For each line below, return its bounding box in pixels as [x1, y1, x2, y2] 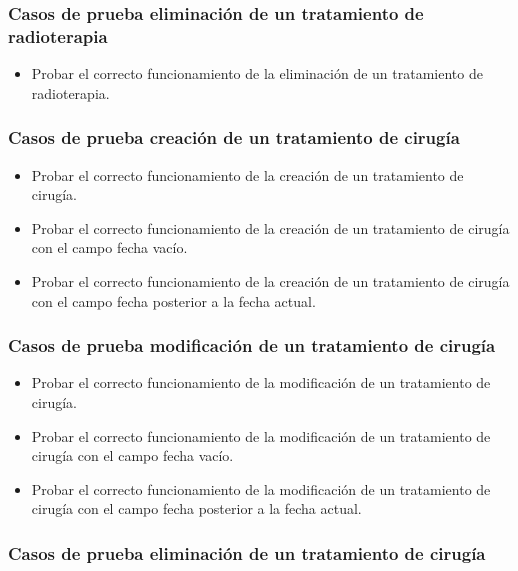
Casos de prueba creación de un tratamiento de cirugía [8, 125, 460, 150]
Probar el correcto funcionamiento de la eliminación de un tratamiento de [31, 63, 483, 84]
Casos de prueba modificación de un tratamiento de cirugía [8, 333, 496, 358]
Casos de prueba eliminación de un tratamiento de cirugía [8, 540, 486, 565]
